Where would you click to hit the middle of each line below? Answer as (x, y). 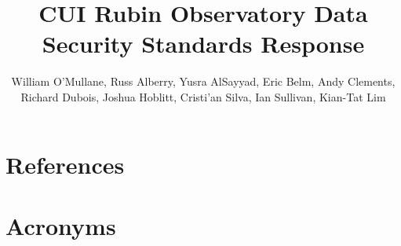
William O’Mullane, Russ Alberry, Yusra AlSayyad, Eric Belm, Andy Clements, (203, 81)
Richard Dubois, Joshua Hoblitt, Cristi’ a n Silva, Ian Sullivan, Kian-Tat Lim (203, 96)
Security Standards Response (203, 44)
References (65, 164)
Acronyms (61, 225)
